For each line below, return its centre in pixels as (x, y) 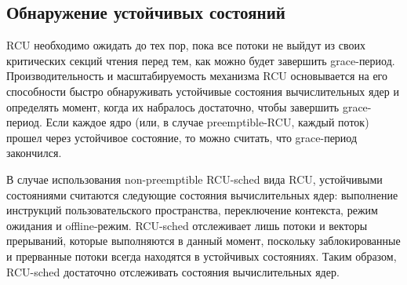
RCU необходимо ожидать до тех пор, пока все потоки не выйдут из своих (186, 45)
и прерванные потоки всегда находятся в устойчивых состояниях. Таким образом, (202, 256)
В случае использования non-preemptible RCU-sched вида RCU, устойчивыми (194, 179)
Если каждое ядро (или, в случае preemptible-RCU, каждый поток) (207, 122)
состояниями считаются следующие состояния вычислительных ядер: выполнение (202, 194)
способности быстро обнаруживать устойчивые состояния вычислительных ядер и (203, 91)
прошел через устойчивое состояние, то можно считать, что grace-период (182, 137)
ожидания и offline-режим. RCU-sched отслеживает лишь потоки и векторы (187, 225)
